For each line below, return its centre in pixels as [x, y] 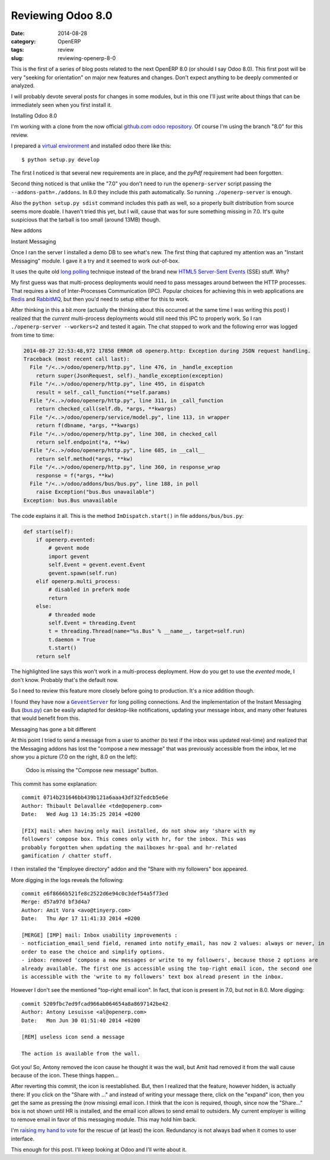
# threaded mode [72, 614]
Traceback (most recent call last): [77, 359]
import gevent [69, 556]
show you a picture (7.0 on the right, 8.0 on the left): [74, 757]
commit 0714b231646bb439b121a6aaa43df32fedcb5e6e [95, 798]
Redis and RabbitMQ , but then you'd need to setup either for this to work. [100, 299]
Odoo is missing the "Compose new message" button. [92, 770]
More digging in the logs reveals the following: [67, 880]
